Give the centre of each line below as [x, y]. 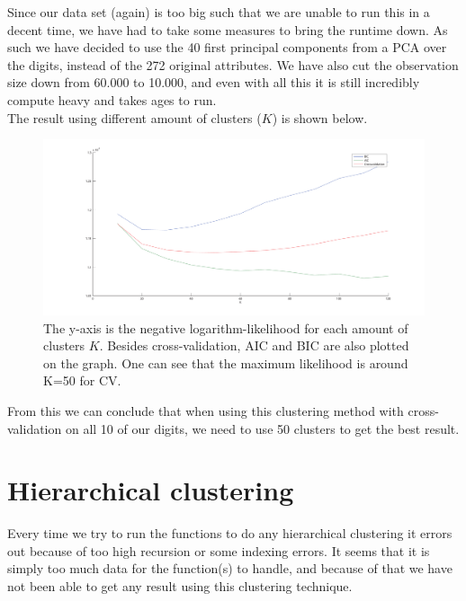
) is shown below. [320, 117]
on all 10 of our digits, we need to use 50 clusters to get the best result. [262, 428]
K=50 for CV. [82, 380]
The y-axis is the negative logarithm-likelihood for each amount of [226, 327]
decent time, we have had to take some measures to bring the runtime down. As [228, 29]
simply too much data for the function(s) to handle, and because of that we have [230, 568]
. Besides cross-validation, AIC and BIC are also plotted [254, 345]
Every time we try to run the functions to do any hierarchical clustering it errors [230, 533]
